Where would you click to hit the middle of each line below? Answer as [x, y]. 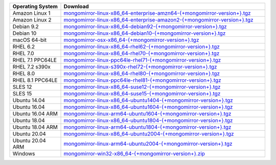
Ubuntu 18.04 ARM [35, 127]
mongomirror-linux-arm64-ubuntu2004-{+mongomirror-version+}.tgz [148, 144]
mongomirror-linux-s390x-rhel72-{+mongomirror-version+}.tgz [140, 67]
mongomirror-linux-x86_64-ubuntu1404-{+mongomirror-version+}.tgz [148, 100]
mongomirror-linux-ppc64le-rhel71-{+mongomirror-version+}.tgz [142, 60]
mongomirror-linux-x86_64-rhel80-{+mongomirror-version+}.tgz [142, 73]
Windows [24, 154]
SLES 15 [22, 93]
